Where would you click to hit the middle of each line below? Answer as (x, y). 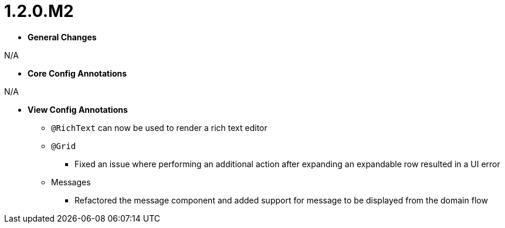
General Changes (62, 37)
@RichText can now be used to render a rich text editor (159, 127)
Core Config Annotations (77, 73)
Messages (71, 182)
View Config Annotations (78, 109)
